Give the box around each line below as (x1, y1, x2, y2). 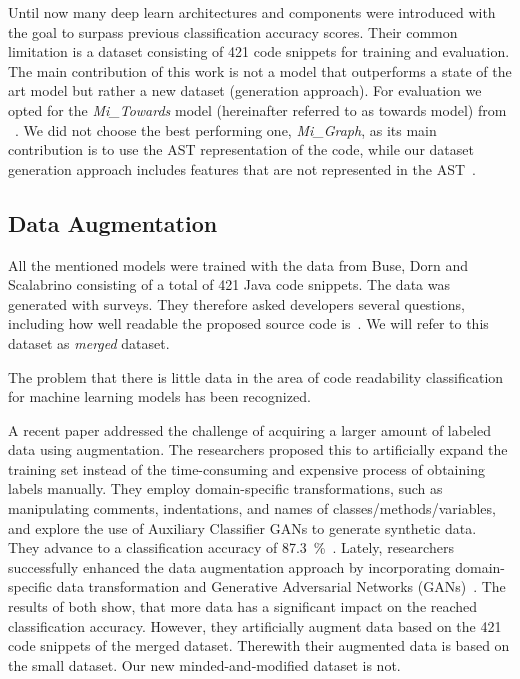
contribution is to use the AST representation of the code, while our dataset (8, 139, 474, 160)
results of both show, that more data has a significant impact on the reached (8, 596, 478, 617)
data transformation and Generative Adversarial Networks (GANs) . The (56, 576, 506, 597)
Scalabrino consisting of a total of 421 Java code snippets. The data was (8, 274, 450, 295)
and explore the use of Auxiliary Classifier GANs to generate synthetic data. (8, 517, 477, 538)
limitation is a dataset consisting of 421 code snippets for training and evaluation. (8, 41, 510, 62)
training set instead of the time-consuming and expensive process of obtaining (8, 458, 485, 479)
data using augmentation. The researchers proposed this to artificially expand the (8, 439, 508, 460)
